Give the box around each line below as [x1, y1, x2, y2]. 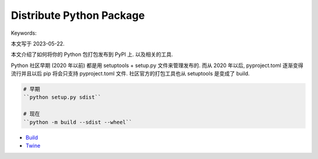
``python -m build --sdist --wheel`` [23, 118, 132, 125]
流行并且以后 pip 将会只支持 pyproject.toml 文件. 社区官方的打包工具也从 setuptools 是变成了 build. [11, 70, 250, 77]
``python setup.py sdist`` [23, 94, 101, 101]
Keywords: [11, 29, 37, 37]
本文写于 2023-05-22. [11, 40, 65, 47]
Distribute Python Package [11, 9, 145, 22]
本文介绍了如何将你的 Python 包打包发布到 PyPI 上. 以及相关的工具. [11, 51, 173, 58]
